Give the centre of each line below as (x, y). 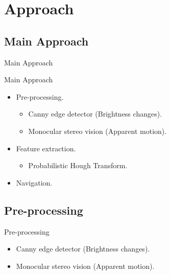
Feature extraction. (46, 148)
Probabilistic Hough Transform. (78, 165)
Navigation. (34, 182)
